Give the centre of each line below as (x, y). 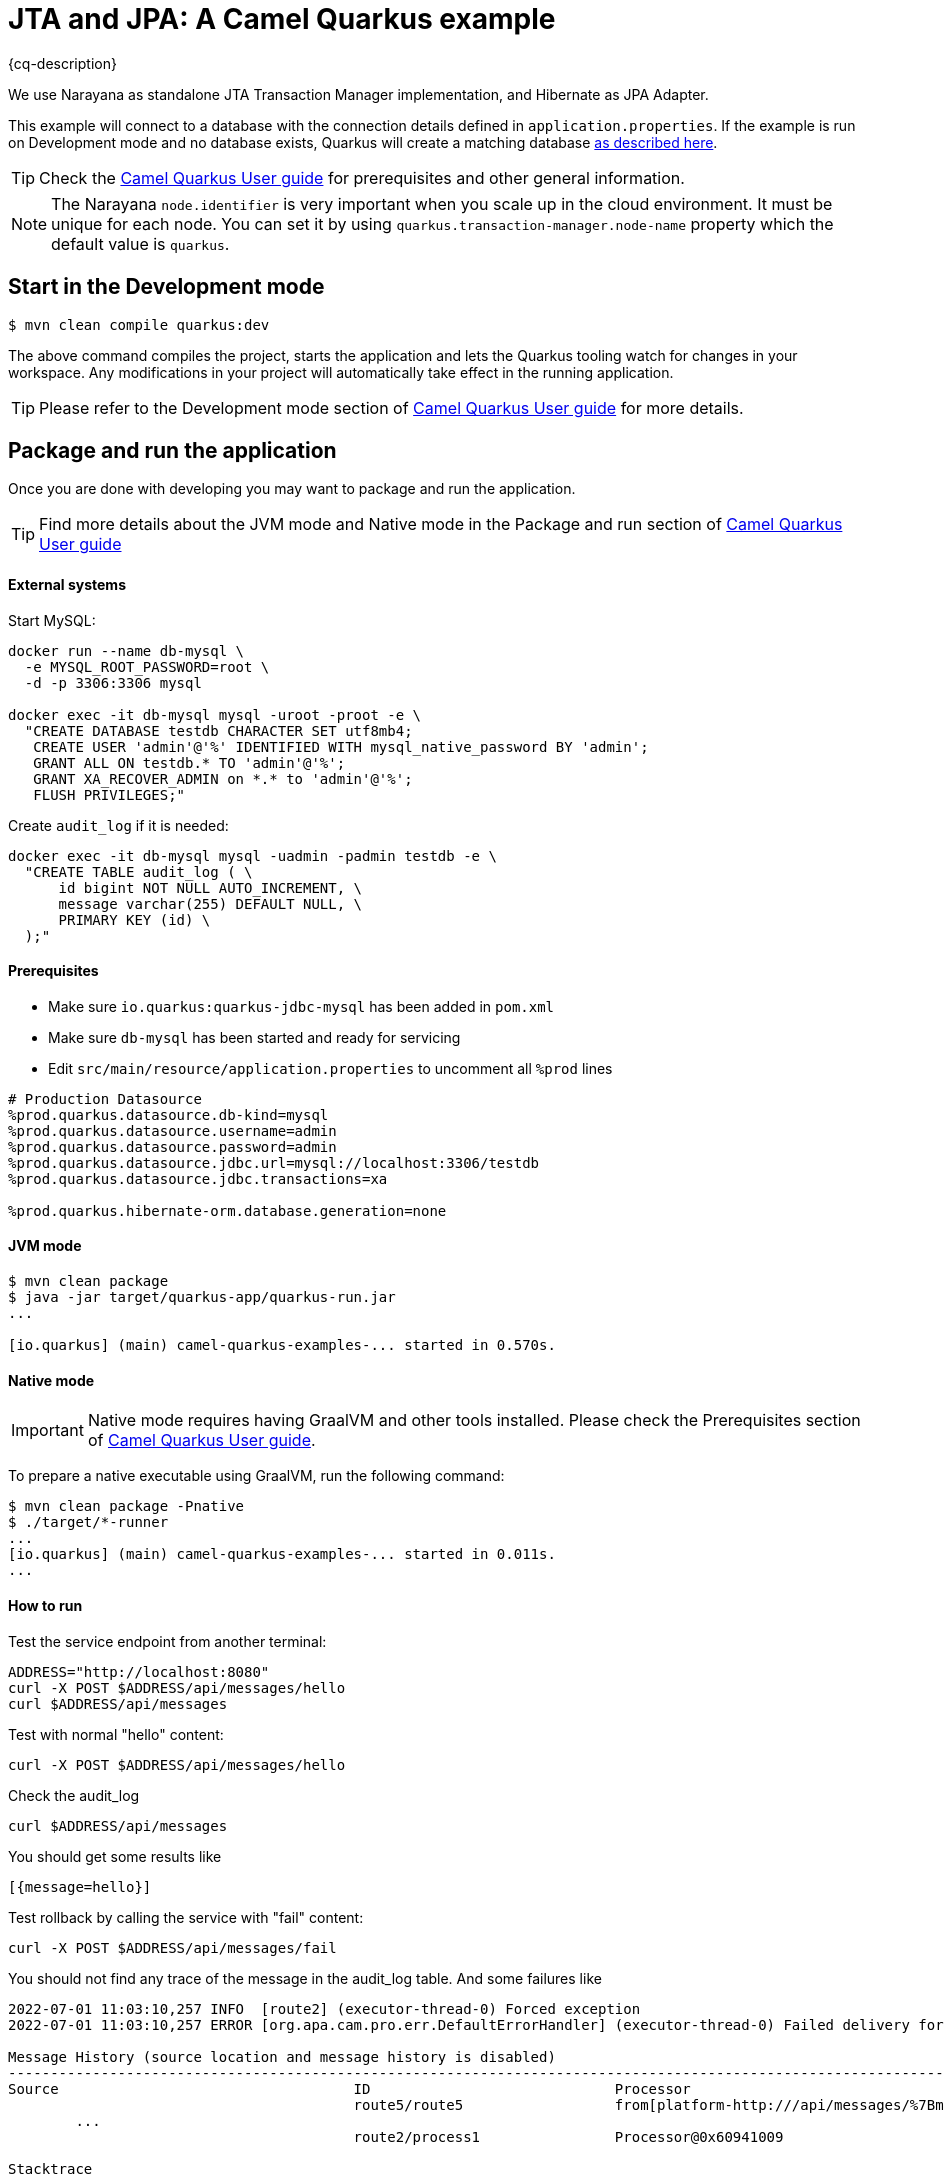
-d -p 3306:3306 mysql (113, 682)
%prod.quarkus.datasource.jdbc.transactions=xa (198, 1178)
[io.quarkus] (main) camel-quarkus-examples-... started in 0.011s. (282, 1554)
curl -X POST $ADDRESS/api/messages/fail (172, 1947)
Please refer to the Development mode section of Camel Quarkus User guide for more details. (391, 407)
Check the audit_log (74, 1795)
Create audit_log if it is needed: (118, 825)
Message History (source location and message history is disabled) (282, 2056)
